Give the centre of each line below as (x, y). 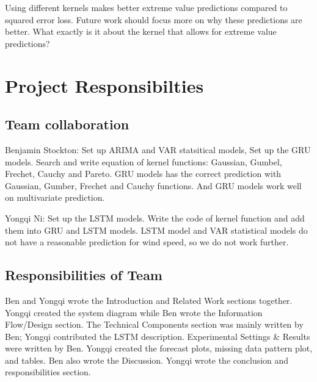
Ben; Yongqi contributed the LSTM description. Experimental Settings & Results (158, 336)
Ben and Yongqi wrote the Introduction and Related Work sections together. (149, 300)
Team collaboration (67, 124)
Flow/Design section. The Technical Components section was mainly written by (154, 324)
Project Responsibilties (104, 85)
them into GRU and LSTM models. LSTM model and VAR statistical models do (156, 230)
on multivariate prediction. (55, 197)
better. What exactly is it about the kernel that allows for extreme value (141, 31)
